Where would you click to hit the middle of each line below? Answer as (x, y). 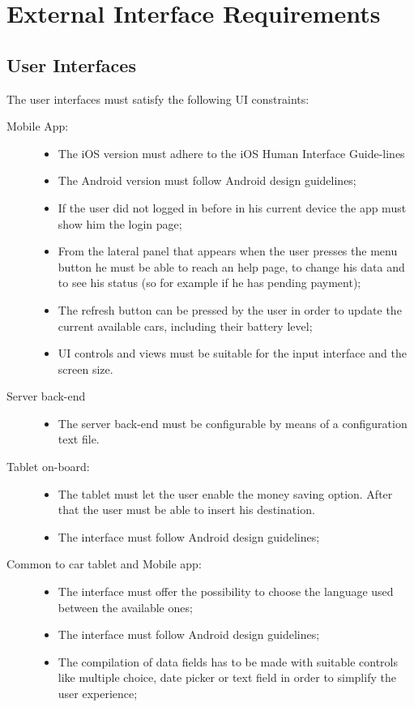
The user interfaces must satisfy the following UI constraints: (158, 99)
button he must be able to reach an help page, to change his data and (231, 266)
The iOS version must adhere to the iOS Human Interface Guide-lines (231, 153)
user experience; (98, 694)
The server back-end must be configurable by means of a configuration (233, 423)
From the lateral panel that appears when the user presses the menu (228, 251)
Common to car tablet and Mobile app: (104, 564)
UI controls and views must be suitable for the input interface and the (232, 353)
